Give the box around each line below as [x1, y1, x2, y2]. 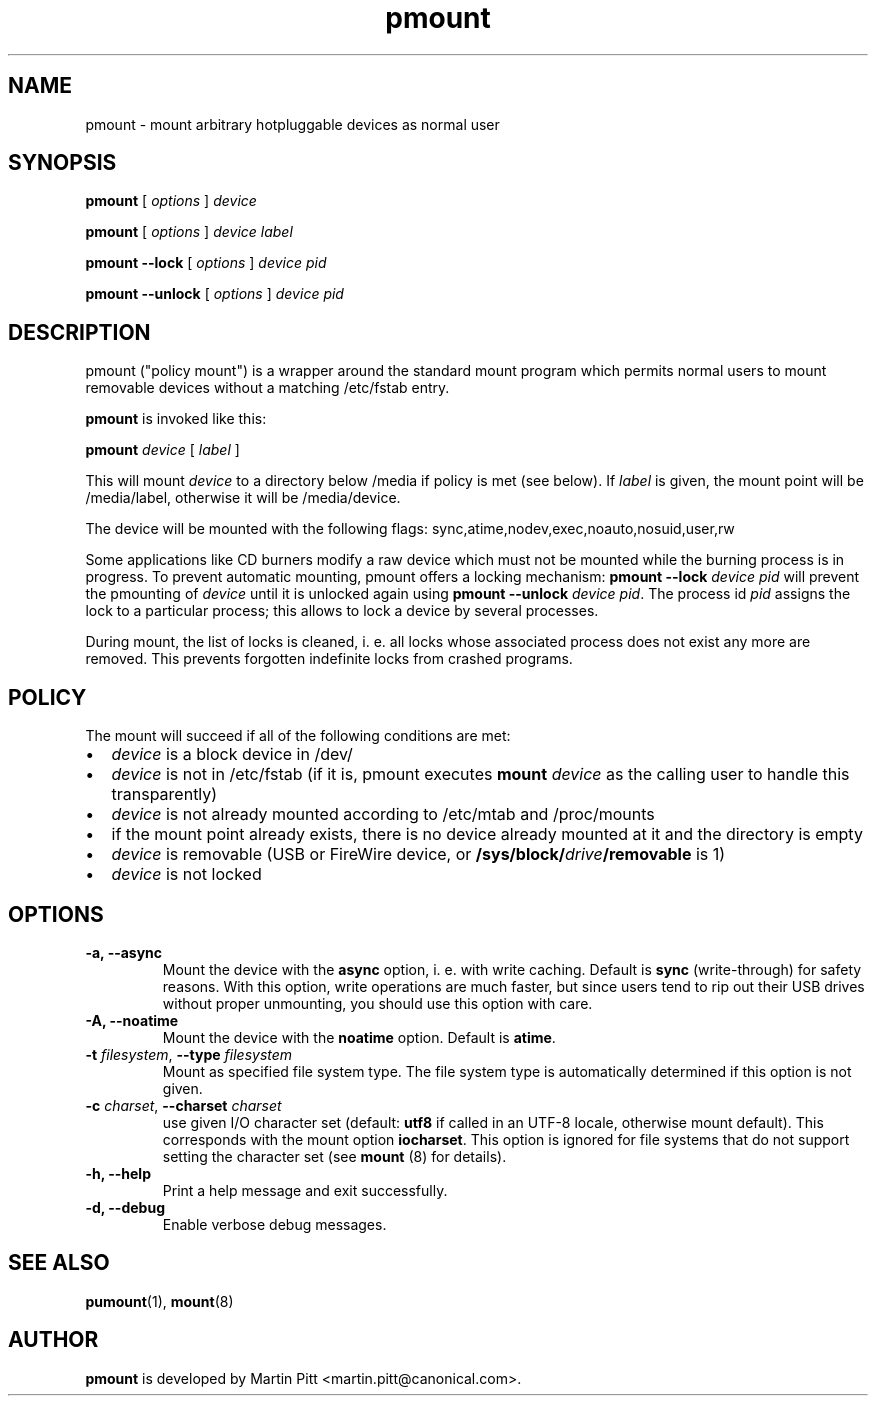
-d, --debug [85, 1198, 165, 1216]
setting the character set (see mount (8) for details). [162, 1147, 507, 1165]
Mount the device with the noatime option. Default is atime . [162, 1028, 556, 1046]
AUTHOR [8, 1327, 99, 1353]
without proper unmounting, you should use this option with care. [162, 994, 593, 1012]
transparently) [111, 784, 218, 805]
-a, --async [85, 943, 163, 961]
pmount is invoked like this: [85, 410, 267, 428]
